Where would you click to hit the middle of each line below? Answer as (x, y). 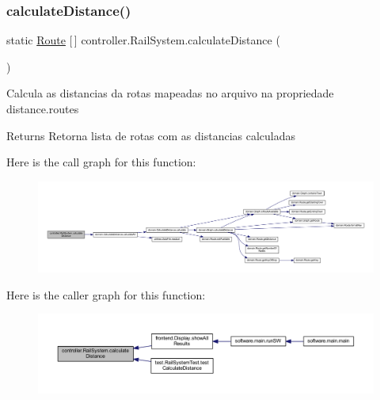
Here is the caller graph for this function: (106, 294)
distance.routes (43, 109)
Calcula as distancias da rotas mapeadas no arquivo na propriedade (170, 93)
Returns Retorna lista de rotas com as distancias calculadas (151, 135)
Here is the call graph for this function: (101, 162)
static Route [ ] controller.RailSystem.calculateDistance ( (143, 40)
